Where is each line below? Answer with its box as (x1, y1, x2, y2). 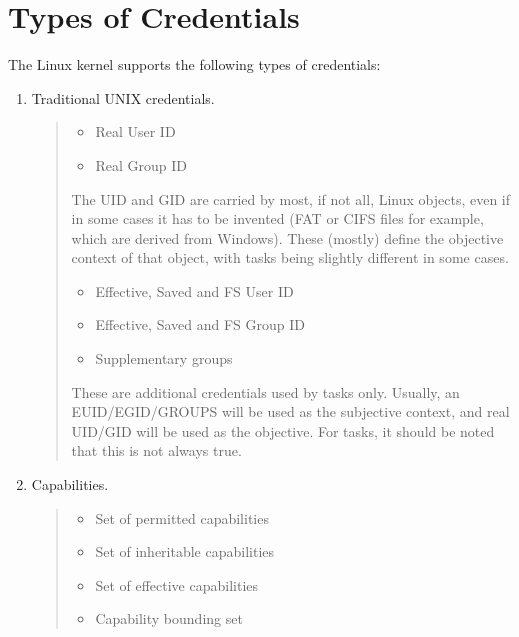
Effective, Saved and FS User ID (95, 280, 294, 301)
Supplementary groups (95, 348, 233, 369)
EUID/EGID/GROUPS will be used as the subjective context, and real (71, 401, 510, 422)
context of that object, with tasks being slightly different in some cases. (71, 247, 509, 268)
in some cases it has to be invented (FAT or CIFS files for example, (71, 208, 484, 229)
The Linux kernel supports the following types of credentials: (8, 54, 381, 75)
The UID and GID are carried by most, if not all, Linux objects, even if (71, 188, 511, 209)
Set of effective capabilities (95, 574, 258, 595)
